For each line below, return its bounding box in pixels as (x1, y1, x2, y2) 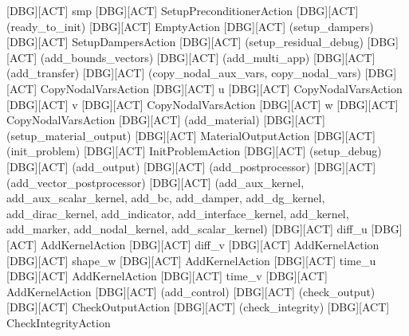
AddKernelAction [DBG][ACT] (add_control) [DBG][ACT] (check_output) (6, 283, 376, 299)
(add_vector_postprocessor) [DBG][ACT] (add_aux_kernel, (6, 174, 305, 190)
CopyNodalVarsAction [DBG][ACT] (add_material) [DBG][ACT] (6, 111, 325, 128)
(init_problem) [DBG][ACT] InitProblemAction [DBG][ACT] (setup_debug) (6, 143, 382, 159)
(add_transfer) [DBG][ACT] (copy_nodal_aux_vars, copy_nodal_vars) (6, 64, 362, 81)
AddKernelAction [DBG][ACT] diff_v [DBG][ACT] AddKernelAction (40, 236, 380, 252)
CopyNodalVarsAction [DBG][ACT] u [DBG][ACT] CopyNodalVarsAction (40, 80, 403, 96)
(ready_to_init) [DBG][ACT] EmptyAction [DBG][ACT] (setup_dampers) (6, 18, 374, 34)
